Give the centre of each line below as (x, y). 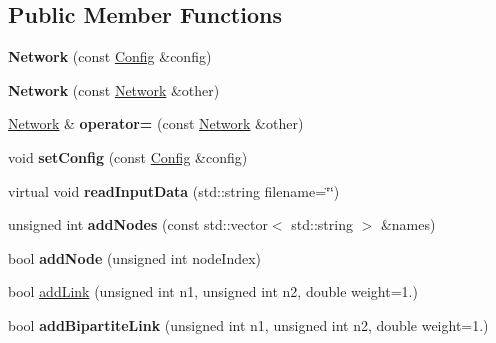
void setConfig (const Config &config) (128, 156)
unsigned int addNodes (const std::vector (138, 224)
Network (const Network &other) (114, 89)
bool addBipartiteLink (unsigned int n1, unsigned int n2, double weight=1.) (248, 324)
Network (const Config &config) (110, 56)
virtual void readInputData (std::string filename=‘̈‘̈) (174, 190)
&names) (408, 224)
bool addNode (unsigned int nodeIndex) (135, 257)
